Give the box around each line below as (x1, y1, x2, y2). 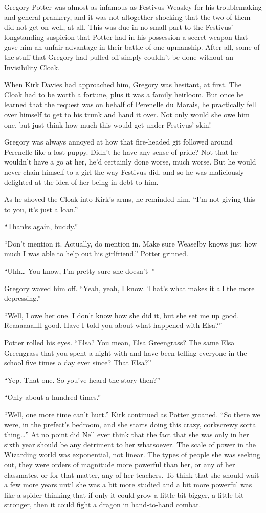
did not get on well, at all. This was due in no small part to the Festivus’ (4, 22, 233, 32)
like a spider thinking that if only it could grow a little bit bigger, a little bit (4, 489, 244, 500)
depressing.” (4, 293, 41, 303)
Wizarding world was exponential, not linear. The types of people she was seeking (4, 449, 260, 460)
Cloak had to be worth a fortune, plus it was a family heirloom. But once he (4, 89, 244, 99)
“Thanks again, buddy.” (4, 221, 78, 232)
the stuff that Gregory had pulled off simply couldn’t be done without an (4, 51, 233, 62)
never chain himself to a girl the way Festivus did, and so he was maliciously (4, 166, 244, 177)
